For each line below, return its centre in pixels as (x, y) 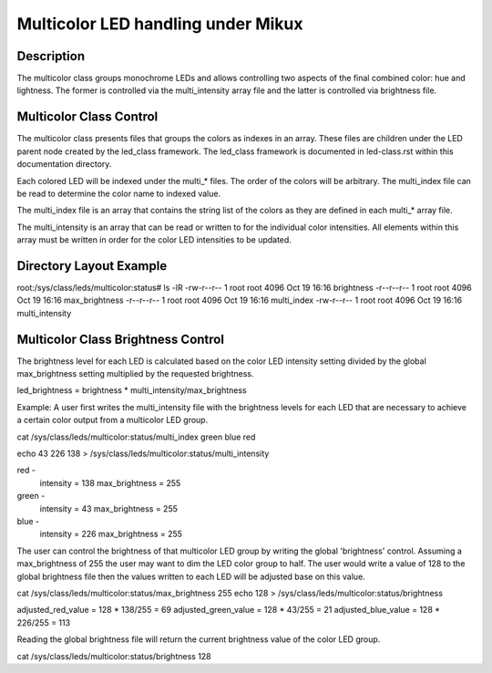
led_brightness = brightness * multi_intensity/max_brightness (132, 390)
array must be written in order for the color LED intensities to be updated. (154, 240)
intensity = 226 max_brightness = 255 (111, 534)
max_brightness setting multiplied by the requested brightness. (135, 374)
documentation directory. (64, 164)
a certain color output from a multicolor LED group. (113, 420)
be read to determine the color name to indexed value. (119, 193)
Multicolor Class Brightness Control (121, 339)
